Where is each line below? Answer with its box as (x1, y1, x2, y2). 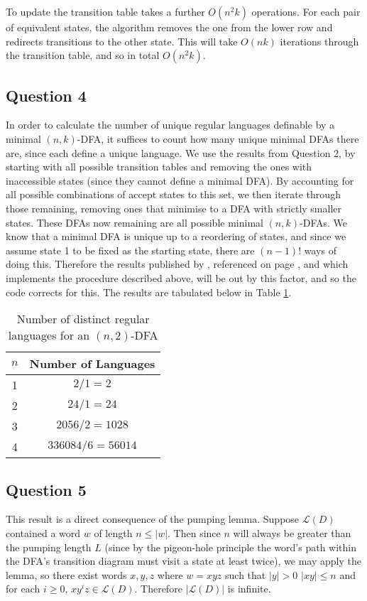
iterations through (280, 33, 359, 48)
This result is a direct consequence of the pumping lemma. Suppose (6, 511, 300, 526)
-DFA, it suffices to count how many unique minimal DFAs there (77, 131, 359, 146)
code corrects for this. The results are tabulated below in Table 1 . (6, 284, 292, 299)
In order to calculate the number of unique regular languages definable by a (6, 117, 335, 132)
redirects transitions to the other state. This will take (6, 33, 238, 48)
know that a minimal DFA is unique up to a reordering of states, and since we (6, 229, 346, 244)
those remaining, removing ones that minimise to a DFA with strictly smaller (6, 200, 342, 215)
